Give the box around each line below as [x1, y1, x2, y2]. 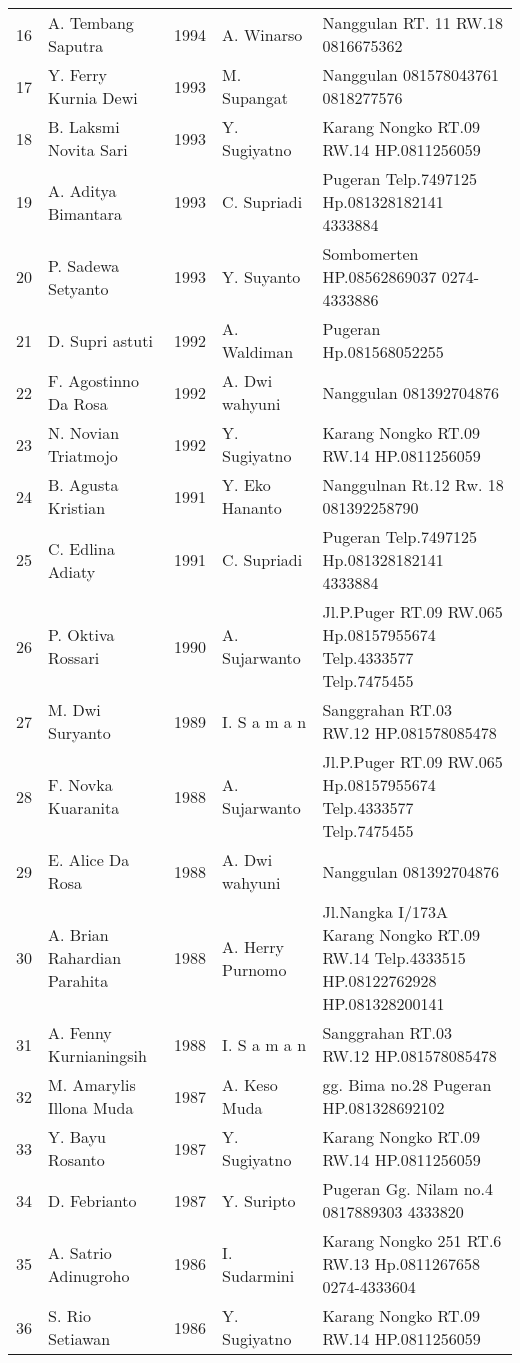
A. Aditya [48, 178, 117, 202]
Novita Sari [48, 138, 128, 161]
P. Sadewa [48, 253, 120, 277]
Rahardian [48, 946, 122, 969]
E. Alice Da [48, 848, 130, 871]
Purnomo [222, 957, 287, 981]
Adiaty [48, 559, 96, 583]
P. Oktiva [48, 623, 115, 646]
